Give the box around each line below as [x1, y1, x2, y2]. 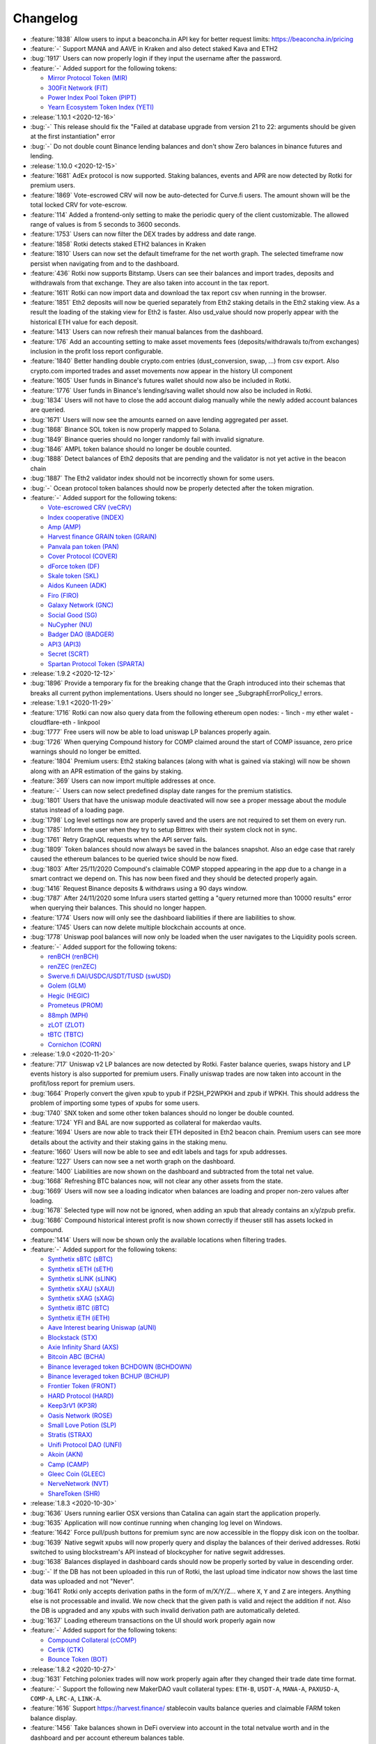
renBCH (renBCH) [47, 952, 99, 961]
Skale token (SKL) [47, 572, 100, 580]
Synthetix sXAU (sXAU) [47, 1284, 115, 1293]
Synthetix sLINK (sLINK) [47, 1275, 117, 1283]
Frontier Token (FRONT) [47, 1382, 116, 1390]
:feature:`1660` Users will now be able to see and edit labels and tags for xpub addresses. [30, 1148, 288, 1156]
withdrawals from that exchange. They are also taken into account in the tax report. [30, 279, 269, 287]
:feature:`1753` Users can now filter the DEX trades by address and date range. [30, 230, 257, 239]
